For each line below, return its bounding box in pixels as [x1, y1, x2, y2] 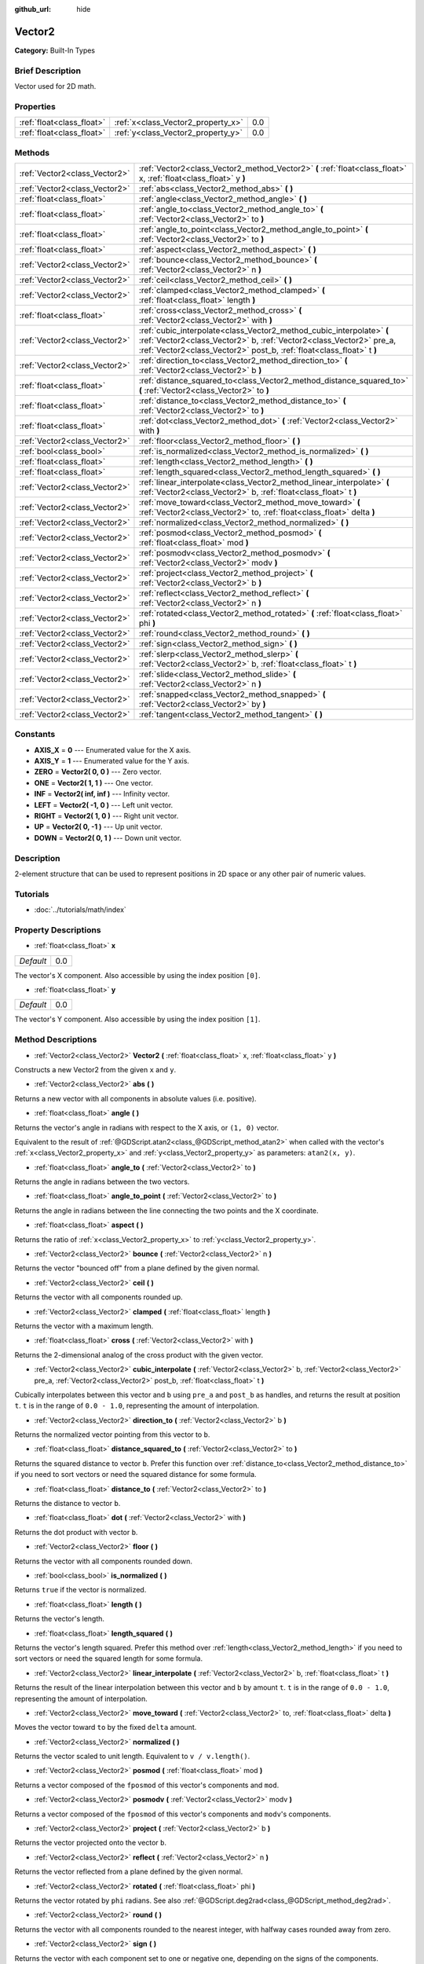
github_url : [14, 5, 51, 13]
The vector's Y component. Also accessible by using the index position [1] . [14, 1014, 261, 1024]
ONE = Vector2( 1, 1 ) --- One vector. [34, 778, 153, 787]
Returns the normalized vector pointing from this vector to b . [14, 1430, 210, 1439]
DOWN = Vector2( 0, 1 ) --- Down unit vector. [34, 833, 182, 842]
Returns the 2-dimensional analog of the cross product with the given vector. [14, 1350, 264, 1359]
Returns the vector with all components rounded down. [14, 1556, 192, 1566]
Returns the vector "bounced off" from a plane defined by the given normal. [14, 1263, 260, 1273]
